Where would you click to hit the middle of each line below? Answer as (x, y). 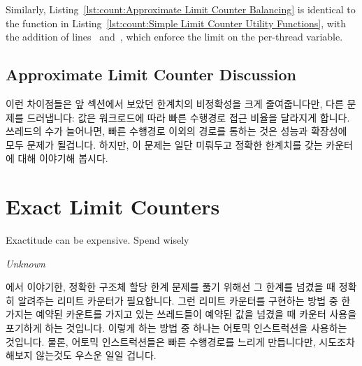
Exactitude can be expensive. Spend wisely (97, 240)
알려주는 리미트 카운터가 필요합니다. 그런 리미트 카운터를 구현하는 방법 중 (178, 300)
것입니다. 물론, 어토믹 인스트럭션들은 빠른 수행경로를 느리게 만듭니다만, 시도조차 (180, 341)
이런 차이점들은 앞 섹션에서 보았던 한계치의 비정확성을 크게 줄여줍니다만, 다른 (175, 103)
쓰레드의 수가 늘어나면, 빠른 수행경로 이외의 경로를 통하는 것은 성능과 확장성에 (176, 131)
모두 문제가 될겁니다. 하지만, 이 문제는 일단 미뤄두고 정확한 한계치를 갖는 (164, 144)
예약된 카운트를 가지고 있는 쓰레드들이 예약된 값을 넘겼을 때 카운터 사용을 (196, 314)
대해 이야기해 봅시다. (63, 158)
